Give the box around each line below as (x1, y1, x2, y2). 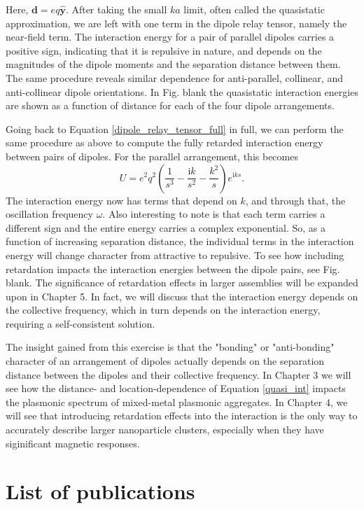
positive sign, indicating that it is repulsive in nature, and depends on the (6, 43, 322, 57)
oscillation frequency (6, 207, 93, 221)
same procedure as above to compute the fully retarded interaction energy (6, 135, 323, 150)
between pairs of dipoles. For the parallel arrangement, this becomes (6, 148, 298, 163)
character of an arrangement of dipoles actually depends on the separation (6, 354, 325, 368)
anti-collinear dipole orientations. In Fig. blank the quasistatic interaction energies (6, 84, 358, 99)
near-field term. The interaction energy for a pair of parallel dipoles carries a (6, 29, 335, 44)
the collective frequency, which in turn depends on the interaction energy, (6, 302, 321, 317)
